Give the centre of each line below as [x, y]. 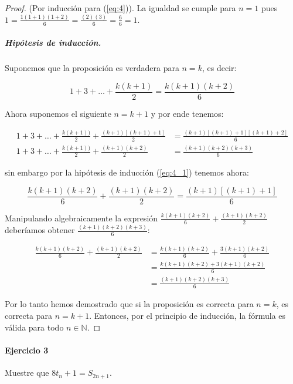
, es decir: [219, 68]
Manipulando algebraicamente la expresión [81, 218]
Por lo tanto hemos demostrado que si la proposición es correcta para [129, 304]
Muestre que [27, 373]
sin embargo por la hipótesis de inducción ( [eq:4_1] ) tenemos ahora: [127, 172]
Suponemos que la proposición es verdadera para [92, 68]
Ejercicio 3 [27, 350]
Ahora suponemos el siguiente [58, 113]
